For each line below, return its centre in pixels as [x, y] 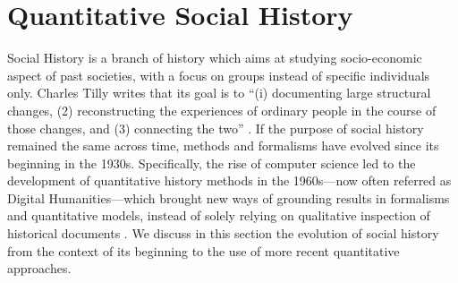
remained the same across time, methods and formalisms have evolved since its [223, 146]
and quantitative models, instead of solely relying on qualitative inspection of [219, 215]
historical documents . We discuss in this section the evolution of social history [223, 233]
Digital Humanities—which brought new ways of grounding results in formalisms [229, 197]
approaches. [39, 268]
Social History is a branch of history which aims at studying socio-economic [215, 58]
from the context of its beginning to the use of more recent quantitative [204, 250]
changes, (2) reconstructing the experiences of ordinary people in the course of [222, 110]
